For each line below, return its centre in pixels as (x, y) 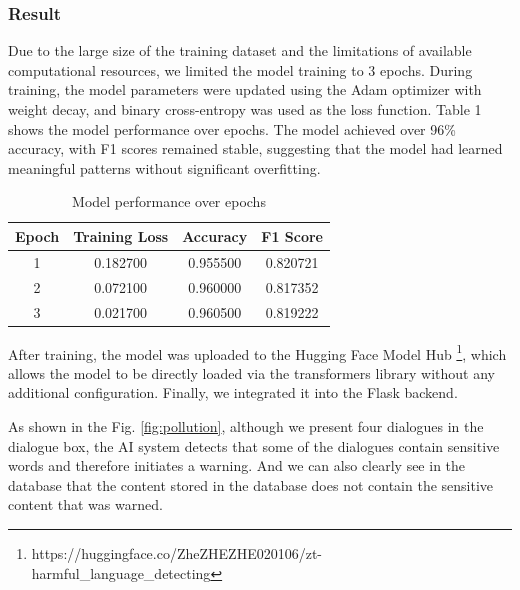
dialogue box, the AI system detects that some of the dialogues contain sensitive (254, 445)
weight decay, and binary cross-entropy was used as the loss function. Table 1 (245, 109)
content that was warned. (85, 504)
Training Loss (121, 235)
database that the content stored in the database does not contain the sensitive (251, 484)
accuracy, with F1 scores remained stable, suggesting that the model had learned (255, 148)
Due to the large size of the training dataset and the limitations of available (240, 50)
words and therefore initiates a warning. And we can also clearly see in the (237, 465)
